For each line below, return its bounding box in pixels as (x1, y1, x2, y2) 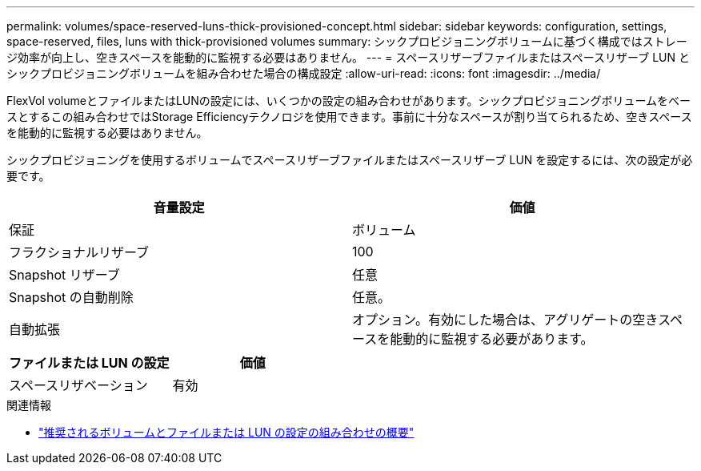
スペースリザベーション (9, 377, 148, 393)
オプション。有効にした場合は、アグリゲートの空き (352, 312, 659, 328)
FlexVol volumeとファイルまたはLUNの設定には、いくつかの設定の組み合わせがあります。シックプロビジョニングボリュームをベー (6, 94, 691, 107)
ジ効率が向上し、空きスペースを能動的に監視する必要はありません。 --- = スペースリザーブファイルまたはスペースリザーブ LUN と (6, 50, 691, 64)
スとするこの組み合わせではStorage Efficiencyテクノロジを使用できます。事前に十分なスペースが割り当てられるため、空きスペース (6, 110, 692, 123)
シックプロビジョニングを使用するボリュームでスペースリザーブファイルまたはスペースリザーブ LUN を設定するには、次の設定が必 (6, 153, 693, 167)
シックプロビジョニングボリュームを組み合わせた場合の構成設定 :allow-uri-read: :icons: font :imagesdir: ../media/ (6, 66, 601, 80)
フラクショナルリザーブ (9, 244, 150, 260)
